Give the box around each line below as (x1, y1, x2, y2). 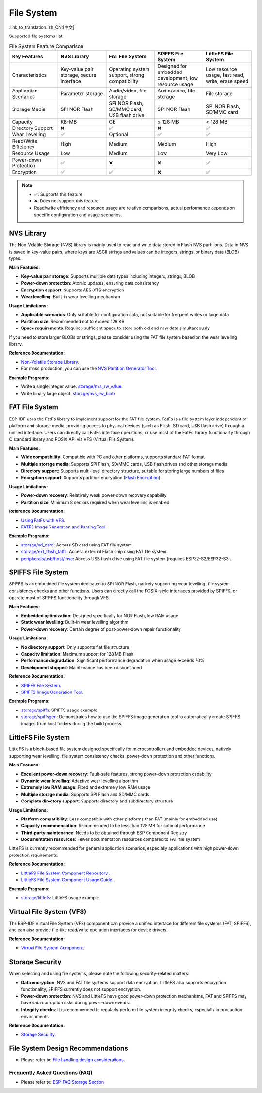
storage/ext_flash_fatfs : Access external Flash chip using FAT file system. (21, 549, 168, 555)
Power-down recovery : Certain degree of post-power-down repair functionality (21, 626, 181, 632)
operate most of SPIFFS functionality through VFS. (9, 595, 110, 601)
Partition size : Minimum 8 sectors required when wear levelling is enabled (21, 499, 170, 505)
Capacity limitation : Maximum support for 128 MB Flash (21, 651, 134, 656)
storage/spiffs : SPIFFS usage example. (21, 707, 99, 713)
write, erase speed (205, 78, 248, 85)
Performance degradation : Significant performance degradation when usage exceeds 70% (21, 657, 205, 664)
